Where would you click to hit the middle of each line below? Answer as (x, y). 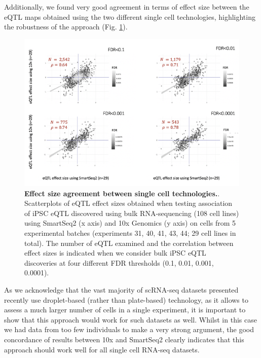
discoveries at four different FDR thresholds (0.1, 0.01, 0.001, (119, 262)
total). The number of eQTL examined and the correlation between (129, 243)
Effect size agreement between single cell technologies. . (122, 193)
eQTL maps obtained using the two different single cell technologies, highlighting (130, 16)
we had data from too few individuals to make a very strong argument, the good (129, 329)
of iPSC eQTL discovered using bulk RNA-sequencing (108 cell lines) (132, 213)
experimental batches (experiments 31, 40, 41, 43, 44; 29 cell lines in (130, 233)
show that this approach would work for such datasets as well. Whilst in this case (130, 319)
